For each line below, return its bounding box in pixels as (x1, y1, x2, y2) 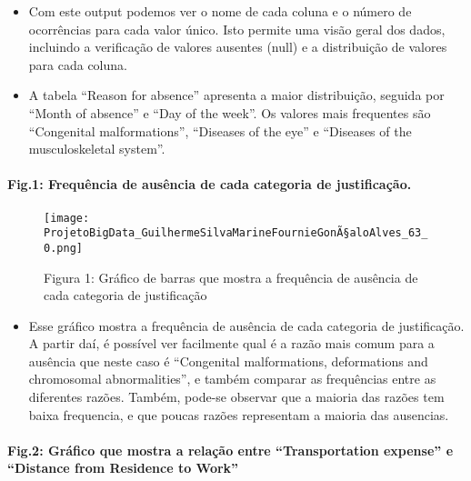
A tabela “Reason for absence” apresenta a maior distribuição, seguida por (28, 85, 445, 105)
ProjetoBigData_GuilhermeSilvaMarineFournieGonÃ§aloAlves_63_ (44, 226, 428, 240)
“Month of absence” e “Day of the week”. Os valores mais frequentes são (28, 103, 431, 122)
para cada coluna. (28, 55, 127, 74)
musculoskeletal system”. (28, 139, 165, 158)
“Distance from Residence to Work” (7, 458, 239, 477)
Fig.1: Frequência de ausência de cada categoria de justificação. (7, 175, 412, 194)
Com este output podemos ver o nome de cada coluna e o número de (28, 2, 412, 20)
